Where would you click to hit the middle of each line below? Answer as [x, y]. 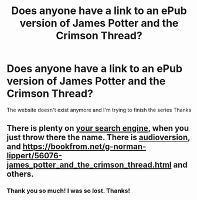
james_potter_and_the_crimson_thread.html [89, 165]
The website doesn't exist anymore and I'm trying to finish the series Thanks [99, 110]
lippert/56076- [34, 156]
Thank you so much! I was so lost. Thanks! [69, 191]
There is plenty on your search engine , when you [98, 128]
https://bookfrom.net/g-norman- [84, 147]
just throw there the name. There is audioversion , [98, 138]
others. [20, 174]
